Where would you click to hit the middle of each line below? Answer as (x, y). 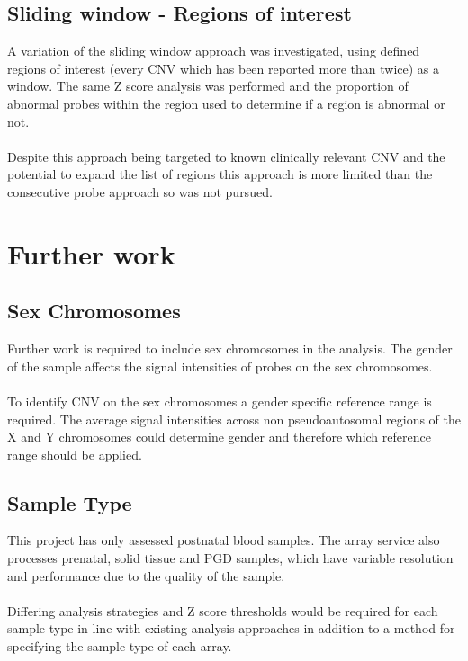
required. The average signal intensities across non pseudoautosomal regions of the (234, 419)
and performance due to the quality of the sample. (146, 575)
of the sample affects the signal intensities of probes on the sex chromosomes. (220, 366)
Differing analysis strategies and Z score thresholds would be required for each (223, 610)
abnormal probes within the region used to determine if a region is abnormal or (226, 103)
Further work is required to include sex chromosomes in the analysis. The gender (230, 348)
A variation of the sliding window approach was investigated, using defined (214, 51)
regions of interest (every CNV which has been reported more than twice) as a (223, 68)
